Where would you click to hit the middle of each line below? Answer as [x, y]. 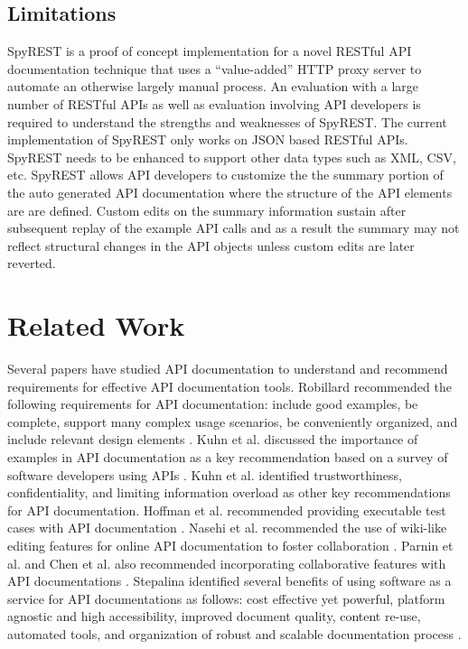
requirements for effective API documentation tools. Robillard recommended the [229, 386]
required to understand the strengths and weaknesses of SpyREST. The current [227, 121]
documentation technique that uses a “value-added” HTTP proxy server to [215, 68]
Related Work [96, 325]
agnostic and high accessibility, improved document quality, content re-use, [214, 616]
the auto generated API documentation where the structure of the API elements [230, 192]
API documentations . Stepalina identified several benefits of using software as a [229, 581]
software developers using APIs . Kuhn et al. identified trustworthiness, [205, 474]
